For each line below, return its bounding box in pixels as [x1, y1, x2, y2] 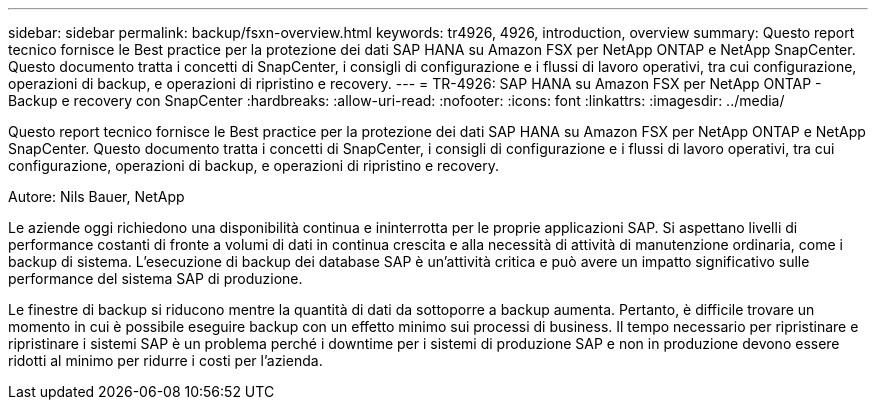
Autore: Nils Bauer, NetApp [8, 188, 185, 205]
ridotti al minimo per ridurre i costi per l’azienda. [8, 352, 323, 369]
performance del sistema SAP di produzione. [8, 270, 303, 287]
